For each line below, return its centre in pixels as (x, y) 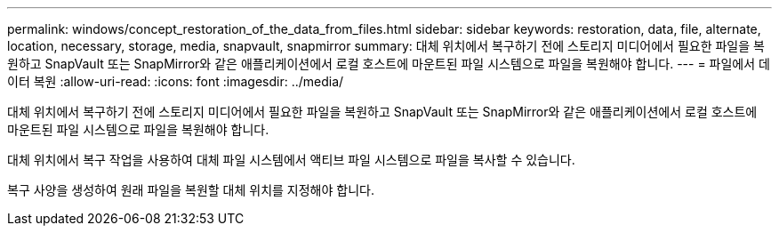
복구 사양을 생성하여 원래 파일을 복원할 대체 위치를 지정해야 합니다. (191, 190)
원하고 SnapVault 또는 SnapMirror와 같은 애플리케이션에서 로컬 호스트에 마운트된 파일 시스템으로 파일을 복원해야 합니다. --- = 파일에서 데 (389, 64)
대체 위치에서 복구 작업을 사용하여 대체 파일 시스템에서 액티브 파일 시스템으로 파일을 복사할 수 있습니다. (291, 160)
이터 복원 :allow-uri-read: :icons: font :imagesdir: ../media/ (176, 81)
